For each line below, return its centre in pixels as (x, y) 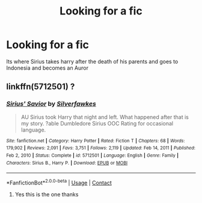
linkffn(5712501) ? (41, 87)
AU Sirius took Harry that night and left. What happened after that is (105, 117)
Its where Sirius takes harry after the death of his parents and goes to (92, 61)
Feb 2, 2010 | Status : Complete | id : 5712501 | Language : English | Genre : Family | (93, 155)
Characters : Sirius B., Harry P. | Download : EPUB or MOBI (67, 163)
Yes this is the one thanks (47, 194)
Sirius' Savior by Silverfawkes (51, 104)
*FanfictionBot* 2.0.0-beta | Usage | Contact (59, 182)
